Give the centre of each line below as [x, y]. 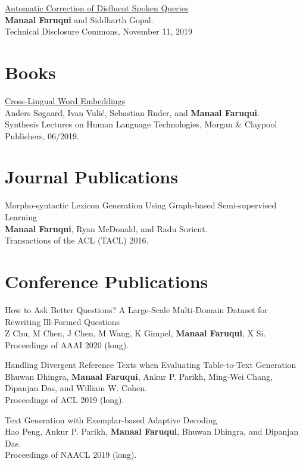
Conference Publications [107, 281]
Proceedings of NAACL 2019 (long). [71, 455]
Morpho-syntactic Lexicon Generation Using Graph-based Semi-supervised [141, 205]
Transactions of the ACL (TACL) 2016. [77, 240]
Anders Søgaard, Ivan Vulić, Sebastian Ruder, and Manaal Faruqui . [132, 112]
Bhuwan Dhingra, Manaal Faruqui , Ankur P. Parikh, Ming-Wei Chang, [139, 376]
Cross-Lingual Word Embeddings [65, 100]
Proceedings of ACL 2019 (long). [65, 400]
